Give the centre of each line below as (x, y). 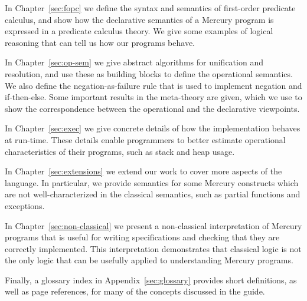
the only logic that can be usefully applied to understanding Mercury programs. (149, 260)
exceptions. (25, 205)
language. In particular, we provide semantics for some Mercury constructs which (152, 182)
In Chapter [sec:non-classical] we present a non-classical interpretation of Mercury (153, 225)
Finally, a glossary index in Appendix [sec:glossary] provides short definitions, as (151, 279)
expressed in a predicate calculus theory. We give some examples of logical (139, 31)
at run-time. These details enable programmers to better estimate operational (145, 139)
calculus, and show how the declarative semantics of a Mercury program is (139, 19)
